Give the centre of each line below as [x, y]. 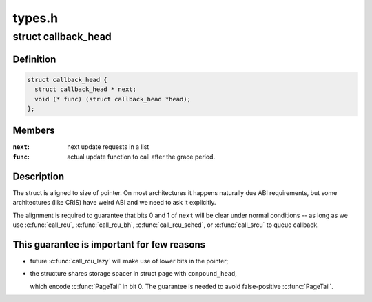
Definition [34, 59]
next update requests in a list [108, 147]
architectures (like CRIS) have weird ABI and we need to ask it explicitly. [114, 203]
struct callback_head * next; [86, 89]
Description [39, 176]
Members [34, 131]
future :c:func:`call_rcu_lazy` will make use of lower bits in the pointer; [129, 261]
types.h [35, 18]
